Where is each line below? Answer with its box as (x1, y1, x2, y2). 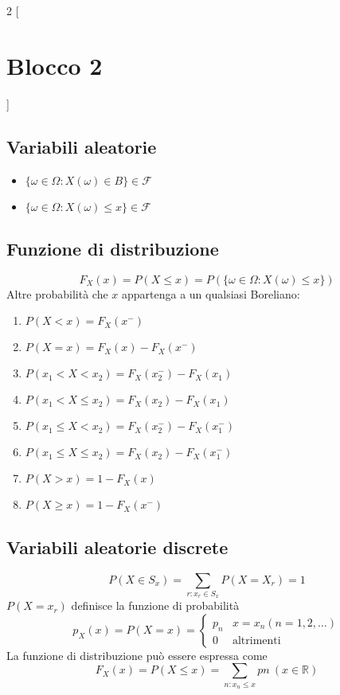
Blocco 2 (6, 49, 103, 81)
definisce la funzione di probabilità (71, 597, 240, 614)
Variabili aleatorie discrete (6, 534, 229, 559)
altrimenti (232, 634, 281, 646)
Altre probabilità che (6, 285, 108, 302)
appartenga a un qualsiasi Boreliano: (122, 285, 300, 302)
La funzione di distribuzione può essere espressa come (6, 646, 268, 663)
